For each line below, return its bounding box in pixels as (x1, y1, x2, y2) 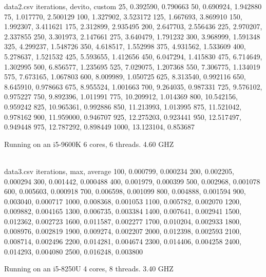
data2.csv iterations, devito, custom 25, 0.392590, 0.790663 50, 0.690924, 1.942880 (4, 1, 262, 11)
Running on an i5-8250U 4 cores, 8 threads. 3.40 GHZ (4, 263, 174, 274)
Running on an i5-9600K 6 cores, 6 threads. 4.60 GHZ (4, 138, 174, 149)
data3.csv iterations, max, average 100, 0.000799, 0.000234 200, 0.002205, (4, 165, 234, 176)
